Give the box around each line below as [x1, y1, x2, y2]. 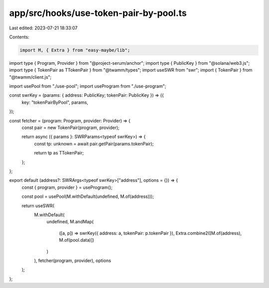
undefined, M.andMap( [46, 219, 94, 225]
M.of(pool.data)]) [59, 237, 95, 243]
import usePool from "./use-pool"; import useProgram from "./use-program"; [9, 83, 166, 89]
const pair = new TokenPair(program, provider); [21, 125, 120, 131]
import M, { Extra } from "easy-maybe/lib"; [19, 47, 131, 53]
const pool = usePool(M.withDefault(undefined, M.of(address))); [21, 193, 154, 199]
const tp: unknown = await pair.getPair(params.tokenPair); [34, 141, 154, 146]
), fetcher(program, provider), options [34, 257, 112, 264]
